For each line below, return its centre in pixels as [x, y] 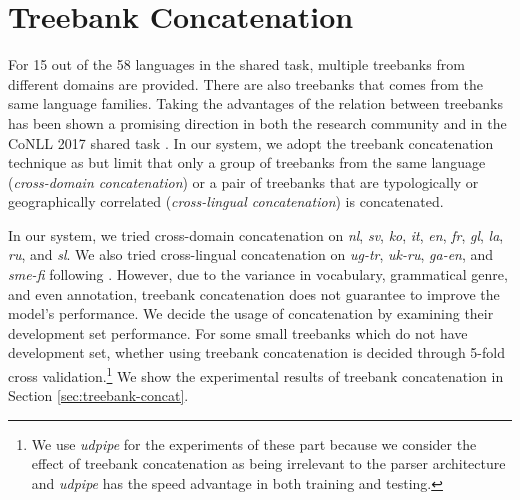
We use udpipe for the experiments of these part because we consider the [254, 443]
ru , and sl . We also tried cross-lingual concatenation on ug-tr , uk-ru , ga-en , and [251, 254]
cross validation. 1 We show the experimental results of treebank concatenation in [256, 374]
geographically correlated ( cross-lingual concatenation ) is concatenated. [226, 201]
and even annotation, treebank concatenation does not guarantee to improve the [254, 293]
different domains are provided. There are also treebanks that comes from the [245, 83]
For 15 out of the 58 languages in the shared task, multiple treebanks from [236, 64]
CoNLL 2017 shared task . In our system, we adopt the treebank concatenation [251, 142]
